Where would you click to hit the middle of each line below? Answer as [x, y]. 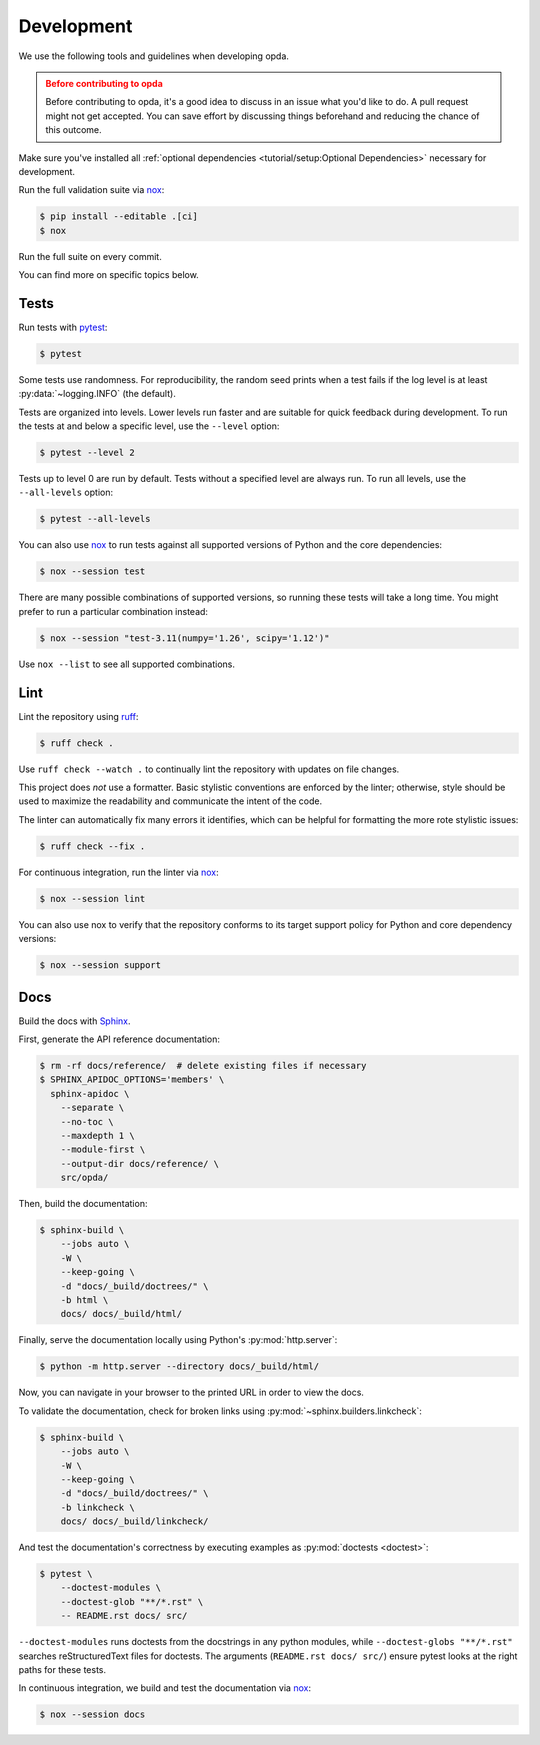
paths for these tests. [62, 1669]
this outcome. [73, 130]
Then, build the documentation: [83, 1204]
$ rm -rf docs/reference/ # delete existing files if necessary [203, 1065]
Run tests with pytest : [63, 327]
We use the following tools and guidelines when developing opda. [154, 56]
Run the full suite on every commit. [90, 256]
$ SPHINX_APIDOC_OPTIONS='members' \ [132, 1079]
